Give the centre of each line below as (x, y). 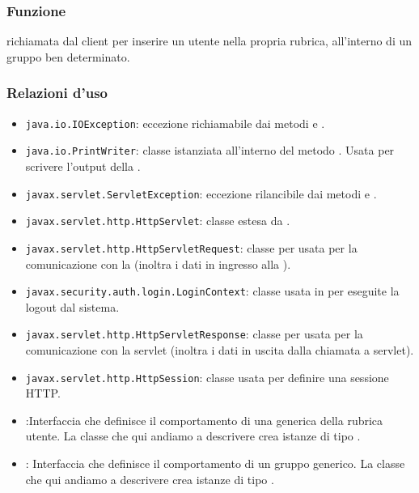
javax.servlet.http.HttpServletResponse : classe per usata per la (194, 334)
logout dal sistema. (72, 306)
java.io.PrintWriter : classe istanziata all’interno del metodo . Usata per (210, 150)
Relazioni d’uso (57, 93)
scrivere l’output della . (83, 166)
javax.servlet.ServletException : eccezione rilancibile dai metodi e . (201, 193)
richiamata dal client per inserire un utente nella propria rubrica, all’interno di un (209, 41)
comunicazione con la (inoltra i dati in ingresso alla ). (158, 263)
